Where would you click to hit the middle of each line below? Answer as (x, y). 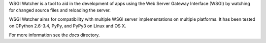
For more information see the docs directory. (54, 35)
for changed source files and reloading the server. (60, 10)
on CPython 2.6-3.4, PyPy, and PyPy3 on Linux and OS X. (68, 26)
